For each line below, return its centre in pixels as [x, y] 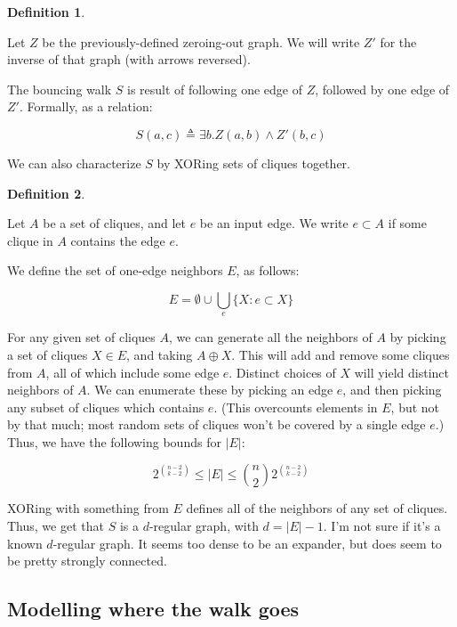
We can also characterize [74, 163]
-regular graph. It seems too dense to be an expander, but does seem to [247, 543]
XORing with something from [88, 508]
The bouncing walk [60, 89]
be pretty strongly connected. [87, 561]
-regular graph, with [204, 526]
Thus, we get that [56, 526]
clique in [30, 240]
